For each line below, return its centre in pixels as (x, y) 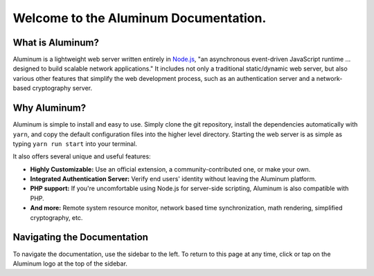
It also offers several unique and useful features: (82, 156)
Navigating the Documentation (81, 238)
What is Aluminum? (56, 43)
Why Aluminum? (50, 108)
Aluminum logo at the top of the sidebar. (70, 264)
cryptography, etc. (56, 217)
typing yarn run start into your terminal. (75, 144)
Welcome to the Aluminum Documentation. (140, 18)
